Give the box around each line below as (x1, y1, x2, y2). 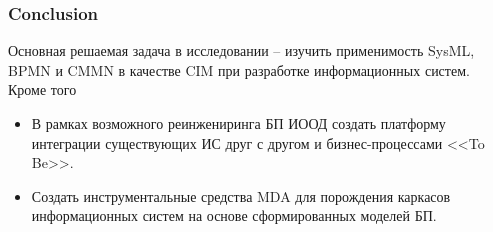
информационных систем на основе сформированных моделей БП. (31, 205, 437, 226)
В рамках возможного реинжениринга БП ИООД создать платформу (31, 113, 446, 133)
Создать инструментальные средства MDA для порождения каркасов (31, 185, 451, 206)
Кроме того (8, 79, 77, 100)
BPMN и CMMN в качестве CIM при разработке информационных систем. (8, 59, 470, 80)
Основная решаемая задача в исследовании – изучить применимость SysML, (8, 40, 475, 61)
